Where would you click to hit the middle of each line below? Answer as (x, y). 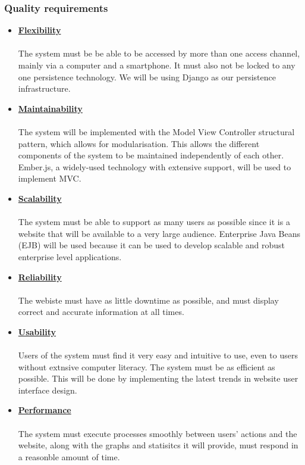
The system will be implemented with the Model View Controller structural (156, 131)
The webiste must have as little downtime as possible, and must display (148, 300)
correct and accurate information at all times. (101, 312)
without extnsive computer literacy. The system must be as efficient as (147, 366)
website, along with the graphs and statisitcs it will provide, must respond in (158, 445)
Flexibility (40, 30)
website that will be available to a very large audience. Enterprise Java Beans (159, 233)
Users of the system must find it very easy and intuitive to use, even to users (158, 355)
